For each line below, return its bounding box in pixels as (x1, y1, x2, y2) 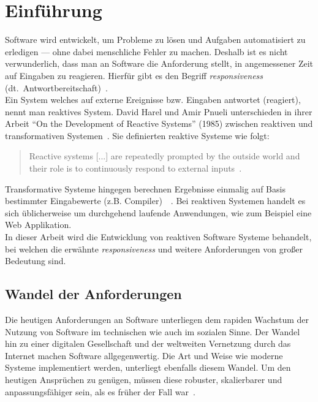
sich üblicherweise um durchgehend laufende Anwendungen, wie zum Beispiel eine (5, 206, 312, 219)
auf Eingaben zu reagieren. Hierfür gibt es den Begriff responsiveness (5, 69, 263, 82)
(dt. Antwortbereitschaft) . (5, 81, 108, 94)
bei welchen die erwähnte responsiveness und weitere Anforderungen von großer (5, 242, 303, 255)
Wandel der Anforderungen (5, 284, 182, 303)
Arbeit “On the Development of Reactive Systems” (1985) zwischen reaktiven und (5, 117, 313, 130)
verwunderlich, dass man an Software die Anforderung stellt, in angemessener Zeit (5, 57, 314, 70)
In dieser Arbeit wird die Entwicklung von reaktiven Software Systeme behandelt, (5, 230, 312, 243)
